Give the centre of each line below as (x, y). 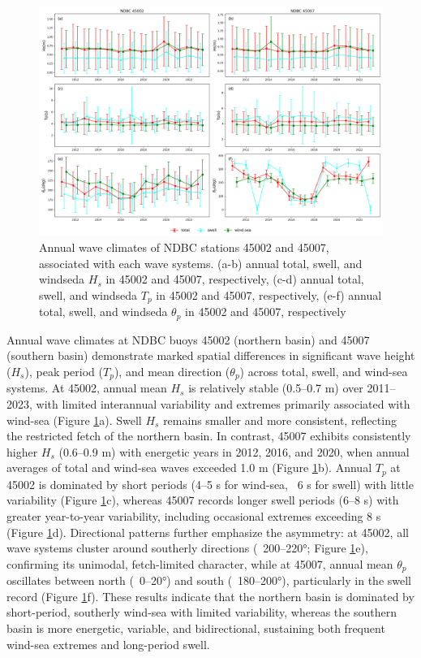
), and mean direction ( (172, 371)
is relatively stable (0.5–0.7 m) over (276, 388)
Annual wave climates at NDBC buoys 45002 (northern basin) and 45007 (188, 339)
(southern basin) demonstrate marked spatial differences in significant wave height (211, 355)
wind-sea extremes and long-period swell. (108, 644)
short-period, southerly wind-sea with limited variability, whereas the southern (202, 612)
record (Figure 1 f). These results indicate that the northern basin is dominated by (210, 596)
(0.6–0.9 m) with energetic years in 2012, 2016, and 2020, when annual (234, 451)
